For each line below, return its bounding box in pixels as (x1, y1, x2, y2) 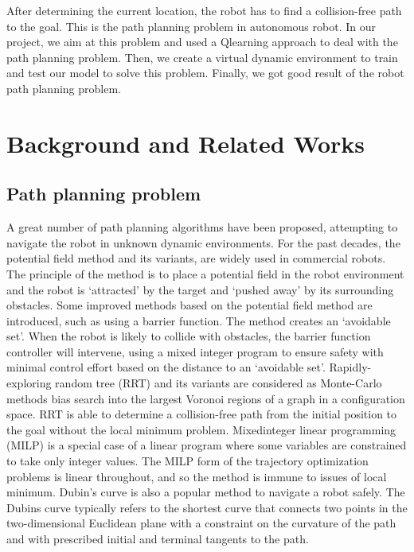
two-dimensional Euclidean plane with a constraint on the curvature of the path (6, 515, 396, 531)
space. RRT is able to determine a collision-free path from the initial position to (6, 406, 397, 422)
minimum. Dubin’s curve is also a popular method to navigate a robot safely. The (6, 484, 405, 500)
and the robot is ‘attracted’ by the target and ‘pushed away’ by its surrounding (6, 281, 394, 297)
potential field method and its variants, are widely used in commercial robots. (6, 250, 386, 266)
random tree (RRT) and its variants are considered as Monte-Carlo (55, 375, 382, 391)
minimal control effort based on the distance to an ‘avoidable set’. (6, 359, 326, 375)
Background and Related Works (6, 126, 365, 159)
